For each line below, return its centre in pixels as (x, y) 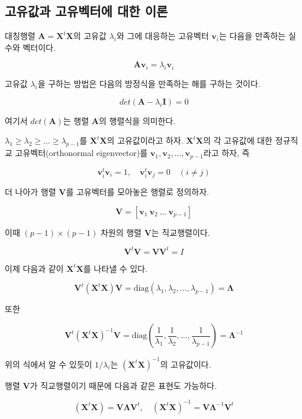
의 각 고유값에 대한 (237, 140)
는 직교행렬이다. (181, 232)
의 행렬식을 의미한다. (137, 120)
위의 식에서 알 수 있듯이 (49, 364)
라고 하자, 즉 (226, 153)
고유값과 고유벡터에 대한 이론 (86, 11)
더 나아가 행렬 (30, 192)
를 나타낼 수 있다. (115, 268)
